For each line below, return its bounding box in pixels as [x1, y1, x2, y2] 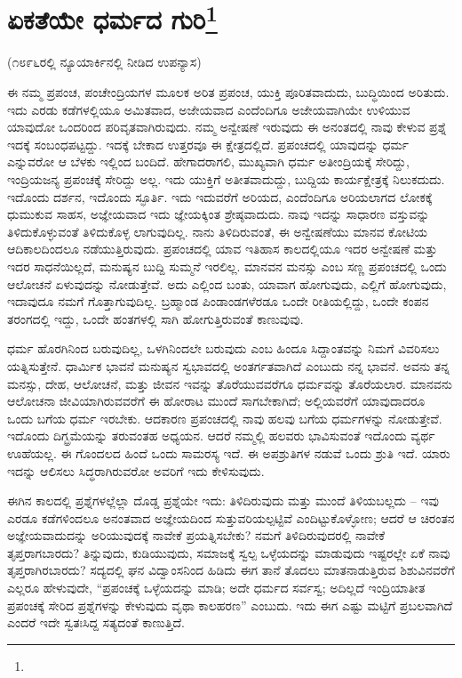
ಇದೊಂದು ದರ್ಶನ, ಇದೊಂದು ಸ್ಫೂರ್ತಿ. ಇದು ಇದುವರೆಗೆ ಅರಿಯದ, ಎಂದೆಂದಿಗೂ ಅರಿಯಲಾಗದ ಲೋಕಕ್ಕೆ [7, 187, 433, 206]
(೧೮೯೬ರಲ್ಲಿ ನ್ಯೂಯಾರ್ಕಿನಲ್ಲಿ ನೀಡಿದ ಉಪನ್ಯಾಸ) [7, 52, 202, 71]
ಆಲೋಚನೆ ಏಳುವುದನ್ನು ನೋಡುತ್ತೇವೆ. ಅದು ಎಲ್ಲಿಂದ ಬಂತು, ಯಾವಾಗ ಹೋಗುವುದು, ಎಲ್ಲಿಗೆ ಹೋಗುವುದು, [7, 274, 447, 293]
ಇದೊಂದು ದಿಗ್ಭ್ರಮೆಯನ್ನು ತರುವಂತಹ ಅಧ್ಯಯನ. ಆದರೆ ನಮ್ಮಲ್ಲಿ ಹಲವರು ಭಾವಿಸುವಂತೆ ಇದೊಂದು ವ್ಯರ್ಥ [7, 426, 435, 445]
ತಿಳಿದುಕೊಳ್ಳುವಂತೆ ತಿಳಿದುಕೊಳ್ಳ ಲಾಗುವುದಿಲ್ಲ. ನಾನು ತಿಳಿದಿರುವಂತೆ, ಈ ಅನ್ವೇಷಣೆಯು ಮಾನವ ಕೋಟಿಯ [7, 222, 428, 240]
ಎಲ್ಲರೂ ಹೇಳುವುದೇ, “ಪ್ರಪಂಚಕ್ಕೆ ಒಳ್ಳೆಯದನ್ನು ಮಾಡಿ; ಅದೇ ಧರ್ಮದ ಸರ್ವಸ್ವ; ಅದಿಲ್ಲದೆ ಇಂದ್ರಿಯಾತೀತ [7, 578, 426, 597]
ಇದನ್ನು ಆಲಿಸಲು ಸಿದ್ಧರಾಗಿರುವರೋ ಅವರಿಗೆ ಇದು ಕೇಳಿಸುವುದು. [7, 461, 265, 480]
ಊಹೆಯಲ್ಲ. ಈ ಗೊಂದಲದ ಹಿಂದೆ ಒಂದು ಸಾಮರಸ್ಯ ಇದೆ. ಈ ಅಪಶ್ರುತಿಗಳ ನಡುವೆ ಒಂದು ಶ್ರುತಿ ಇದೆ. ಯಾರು [7, 443, 450, 462]
